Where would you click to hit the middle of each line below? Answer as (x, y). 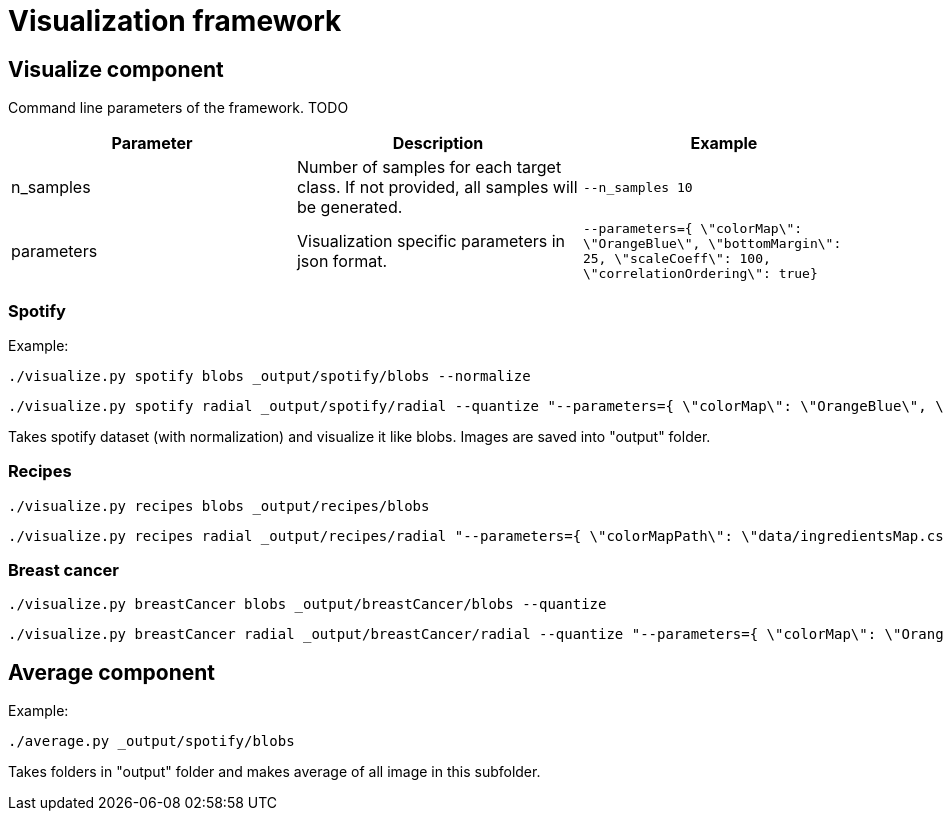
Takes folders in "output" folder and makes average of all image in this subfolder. (274, 772)
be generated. (349, 207)
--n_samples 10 (637, 187)
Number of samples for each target (429, 167)
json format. (342, 261)
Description (438, 143)
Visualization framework (175, 21)
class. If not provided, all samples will (437, 187)
